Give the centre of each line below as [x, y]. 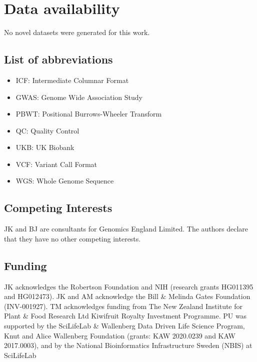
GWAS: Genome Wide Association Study [79, 97]
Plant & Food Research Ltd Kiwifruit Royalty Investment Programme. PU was [125, 316]
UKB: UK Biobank [45, 147]
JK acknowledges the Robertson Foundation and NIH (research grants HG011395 [129, 286]
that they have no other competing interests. [72, 238]
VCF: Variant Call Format [56, 164]
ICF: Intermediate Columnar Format [72, 80]
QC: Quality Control [47, 130]
